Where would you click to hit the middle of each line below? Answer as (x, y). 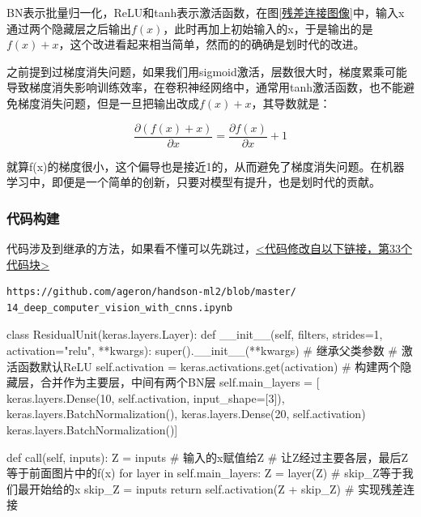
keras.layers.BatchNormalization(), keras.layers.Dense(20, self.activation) (186, 414)
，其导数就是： (291, 103)
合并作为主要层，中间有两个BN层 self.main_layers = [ (180, 382)
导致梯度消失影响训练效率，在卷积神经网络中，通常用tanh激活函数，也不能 (205, 87)
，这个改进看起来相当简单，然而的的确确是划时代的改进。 (212, 44)
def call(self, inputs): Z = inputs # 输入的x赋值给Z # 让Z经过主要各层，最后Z (208, 457)
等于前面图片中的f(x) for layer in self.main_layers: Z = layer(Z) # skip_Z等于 (204, 473)
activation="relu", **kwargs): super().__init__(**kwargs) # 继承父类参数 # (202, 350)
